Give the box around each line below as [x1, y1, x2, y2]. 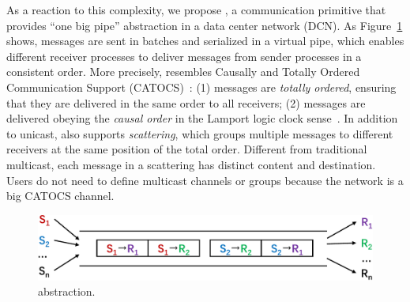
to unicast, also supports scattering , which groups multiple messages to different [6, 125, 393, 142]
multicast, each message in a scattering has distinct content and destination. [6, 156, 376, 172]
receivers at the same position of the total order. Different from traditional [6, 141, 367, 157]
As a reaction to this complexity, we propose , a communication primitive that [6, 2, 386, 17]
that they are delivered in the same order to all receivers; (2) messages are [6, 94, 366, 111]
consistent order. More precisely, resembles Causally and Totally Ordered [6, 63, 360, 80]
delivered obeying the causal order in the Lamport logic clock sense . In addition [6, 110, 398, 126]
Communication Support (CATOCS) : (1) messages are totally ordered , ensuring [6, 78, 397, 95]
